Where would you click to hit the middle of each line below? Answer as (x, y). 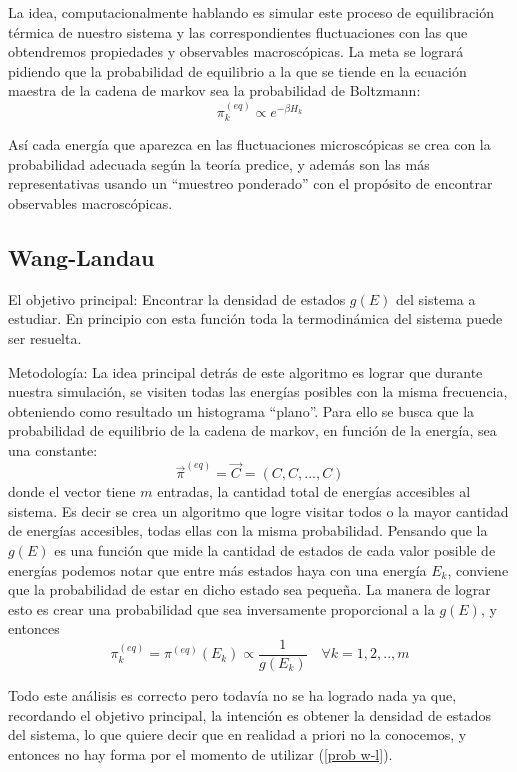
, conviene (478, 569)
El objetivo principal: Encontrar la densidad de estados (177, 298)
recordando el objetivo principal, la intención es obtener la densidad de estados (250, 714)
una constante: (53, 449)
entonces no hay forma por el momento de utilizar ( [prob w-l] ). (200, 753)
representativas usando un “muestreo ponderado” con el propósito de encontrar (250, 183)
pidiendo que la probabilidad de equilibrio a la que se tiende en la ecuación (237, 70)
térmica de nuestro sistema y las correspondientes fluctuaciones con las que (238, 31)
